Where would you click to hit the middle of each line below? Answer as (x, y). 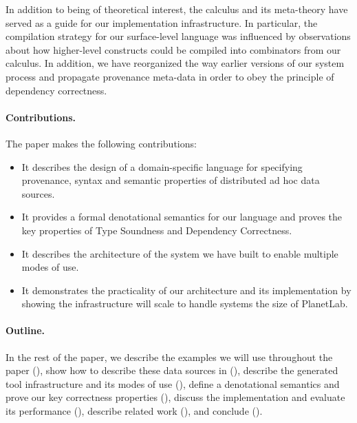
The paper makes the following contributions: (101, 143)
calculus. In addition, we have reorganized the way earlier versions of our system (175, 63)
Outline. (25, 330)
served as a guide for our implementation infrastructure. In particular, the (162, 22)
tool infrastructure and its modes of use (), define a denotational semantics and (173, 383)
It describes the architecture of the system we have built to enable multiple (180, 253)
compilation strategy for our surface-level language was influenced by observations (178, 36)
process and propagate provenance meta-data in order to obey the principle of (170, 76)
